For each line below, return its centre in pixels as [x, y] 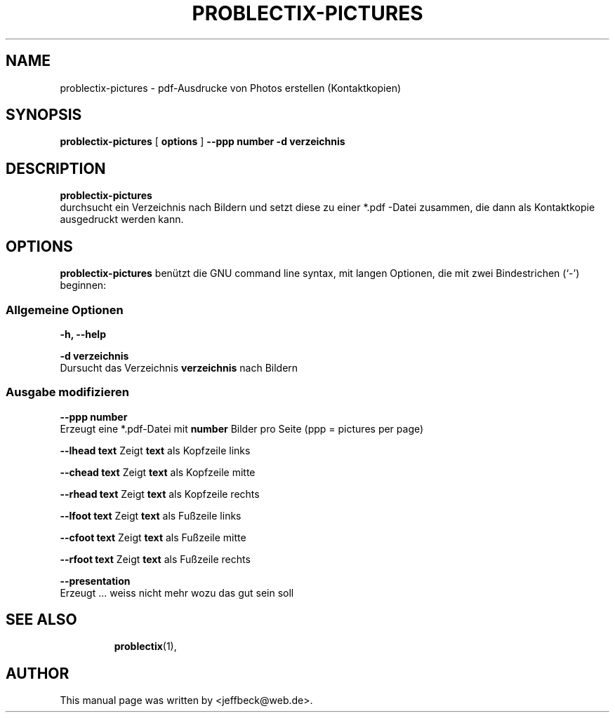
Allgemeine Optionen [65, 310]
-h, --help [83, 334]
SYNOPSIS [44, 115]
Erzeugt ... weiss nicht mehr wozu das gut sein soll [177, 592]
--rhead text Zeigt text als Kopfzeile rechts [160, 494]
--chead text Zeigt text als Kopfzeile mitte [158, 472]
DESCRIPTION [56, 168]
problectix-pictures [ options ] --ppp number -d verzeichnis [203, 142]
